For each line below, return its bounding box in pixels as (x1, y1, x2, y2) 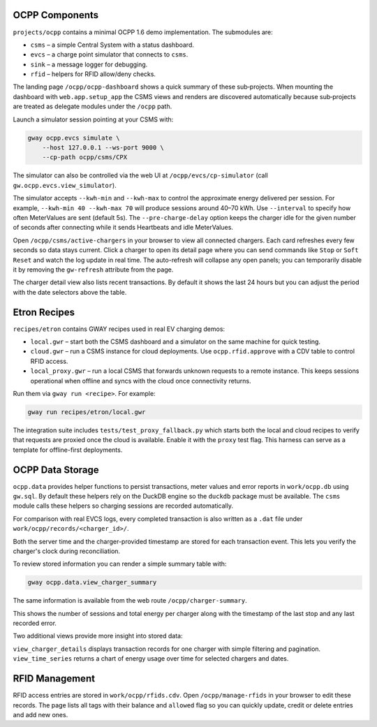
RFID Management (13, 673, 96, 684)
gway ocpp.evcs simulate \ (27, 133, 120, 142)
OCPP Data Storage (13, 464, 99, 476)
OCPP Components (13, 9, 99, 21)
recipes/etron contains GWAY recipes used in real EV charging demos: (13, 325, 226, 333)
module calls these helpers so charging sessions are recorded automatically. (13, 501, 234, 510)
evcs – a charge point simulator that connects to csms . (30, 50, 188, 59)
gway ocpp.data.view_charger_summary (27, 578, 157, 587)
